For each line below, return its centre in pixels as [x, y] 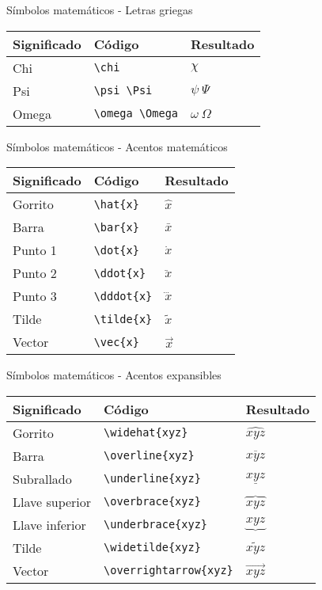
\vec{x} [116, 342]
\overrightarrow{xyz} [169, 571]
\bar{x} [116, 227]
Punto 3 [35, 296]
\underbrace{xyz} [156, 525]
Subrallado [42, 478]
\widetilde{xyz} [152, 548]
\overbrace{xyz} [152, 502]
